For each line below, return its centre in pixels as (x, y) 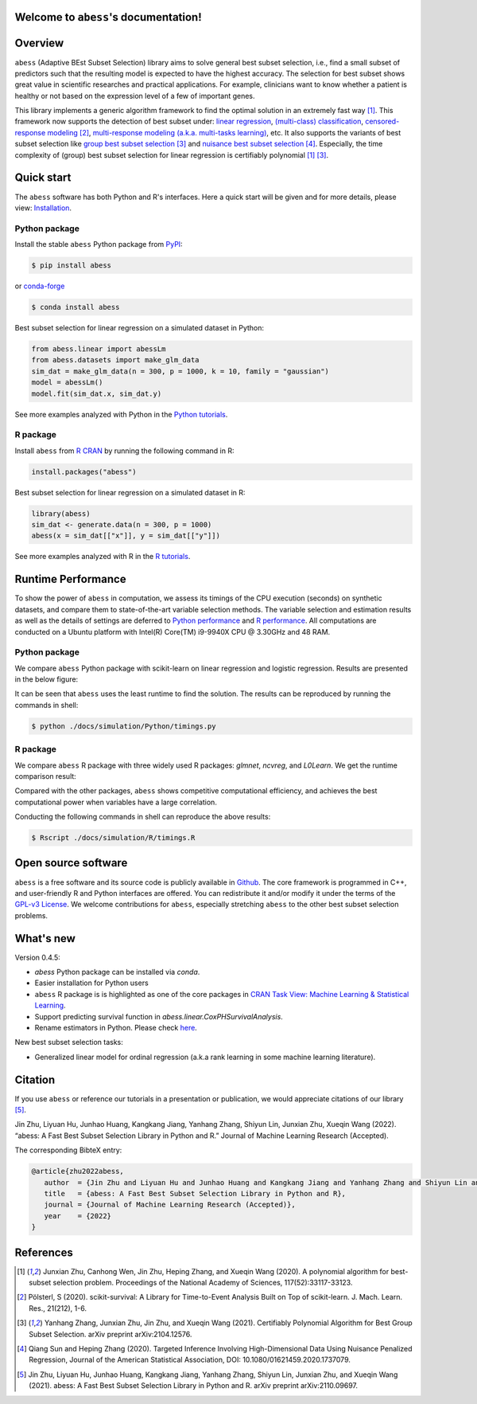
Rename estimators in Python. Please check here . (116, 1028)
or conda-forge (40, 286)
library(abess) (61, 513)
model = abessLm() (67, 383)
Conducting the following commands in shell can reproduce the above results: (143, 817)
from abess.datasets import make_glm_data (115, 360)
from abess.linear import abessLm (99, 349)
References (44, 1252)
